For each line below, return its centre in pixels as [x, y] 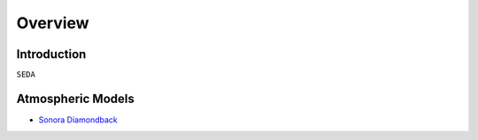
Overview [53, 23]
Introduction [51, 54]
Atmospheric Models [75, 99]
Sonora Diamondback [78, 120]
